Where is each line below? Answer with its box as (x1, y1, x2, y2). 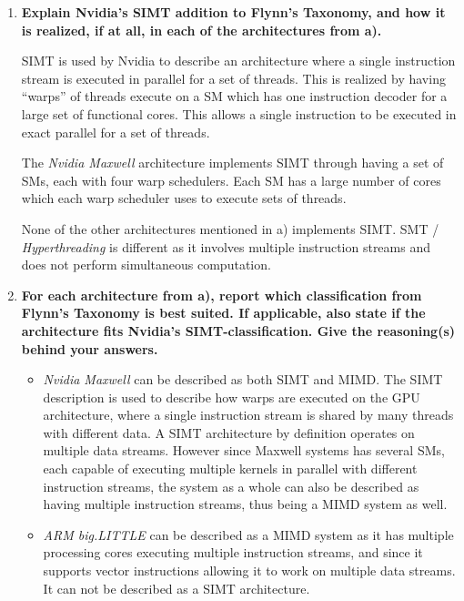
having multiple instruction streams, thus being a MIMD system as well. (43, 494, 448, 514)
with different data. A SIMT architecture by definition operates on (43, 423, 415, 442)
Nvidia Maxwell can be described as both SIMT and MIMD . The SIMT (43, 370, 443, 389)
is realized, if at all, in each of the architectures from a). (21, 20, 382, 39)
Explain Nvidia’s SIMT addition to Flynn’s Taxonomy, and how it (21, 3, 446, 21)
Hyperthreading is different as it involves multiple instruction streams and (21, 237, 430, 256)
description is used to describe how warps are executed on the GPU (43, 387, 420, 406)
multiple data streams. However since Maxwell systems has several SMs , (43, 441, 445, 460)
